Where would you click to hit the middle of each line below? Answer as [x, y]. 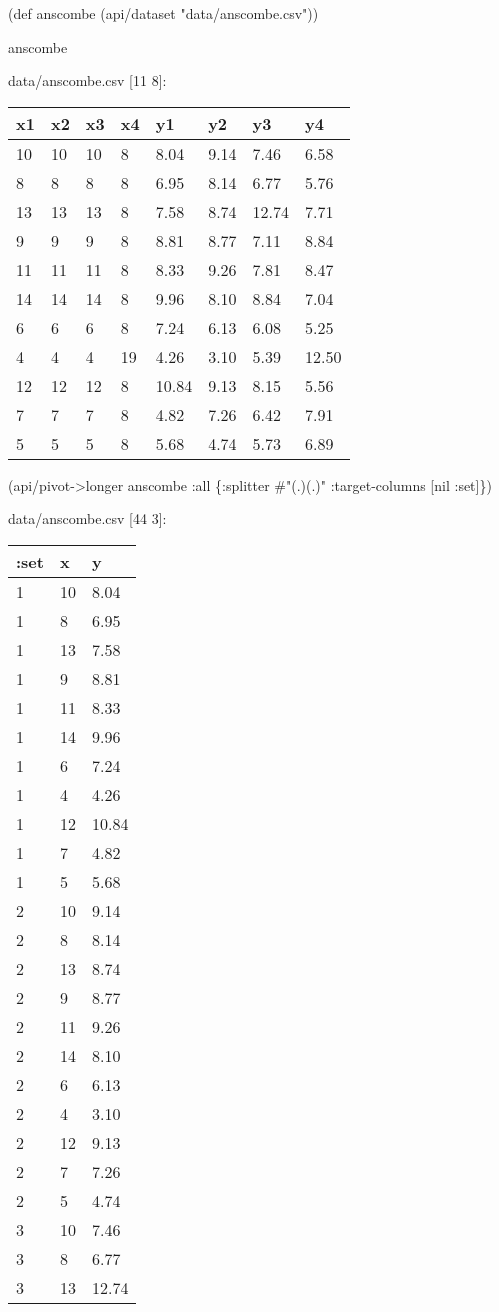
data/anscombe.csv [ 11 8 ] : [87, 80]
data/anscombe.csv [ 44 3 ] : [87, 518]
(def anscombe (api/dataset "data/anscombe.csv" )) [163, 13]
